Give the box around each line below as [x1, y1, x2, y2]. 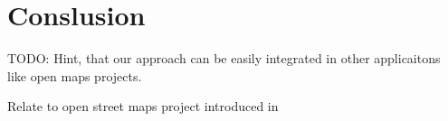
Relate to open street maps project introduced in [7, 97, 279, 116]
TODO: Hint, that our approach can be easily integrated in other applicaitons [7, 49, 441, 68]
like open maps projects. [7, 66, 142, 85]
